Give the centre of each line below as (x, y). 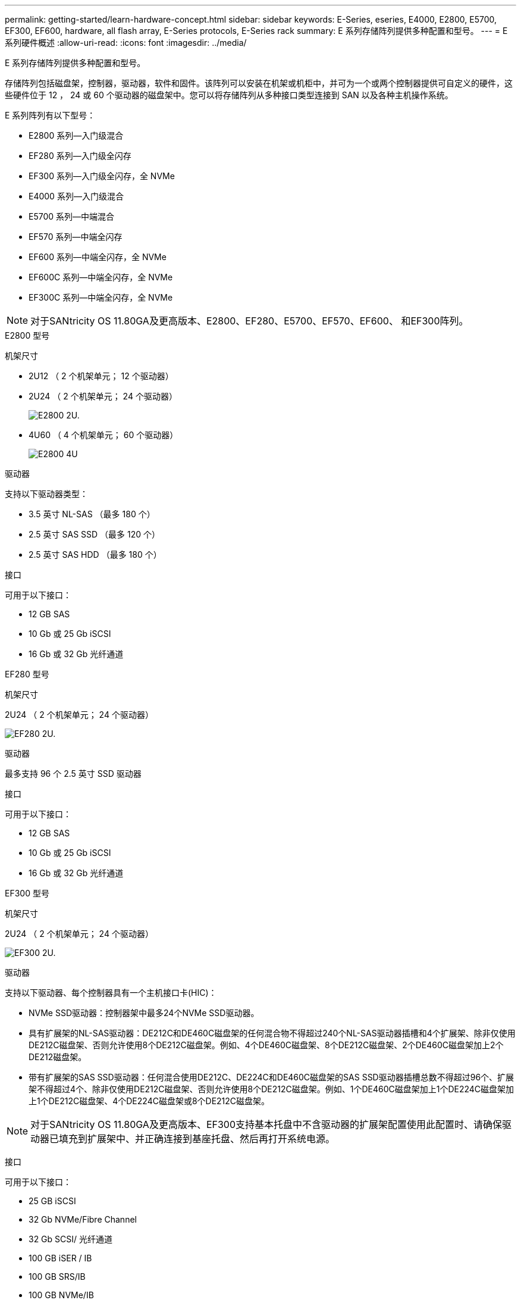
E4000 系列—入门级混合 (76, 196)
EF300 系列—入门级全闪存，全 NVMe (102, 176)
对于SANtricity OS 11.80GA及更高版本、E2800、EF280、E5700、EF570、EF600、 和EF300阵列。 (249, 321)
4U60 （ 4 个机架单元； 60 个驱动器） (103, 435)
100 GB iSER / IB (60, 1258)
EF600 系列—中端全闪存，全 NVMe (98, 257)
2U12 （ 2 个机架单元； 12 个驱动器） (101, 376)
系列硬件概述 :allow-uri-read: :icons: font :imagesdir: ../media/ (126, 43)
